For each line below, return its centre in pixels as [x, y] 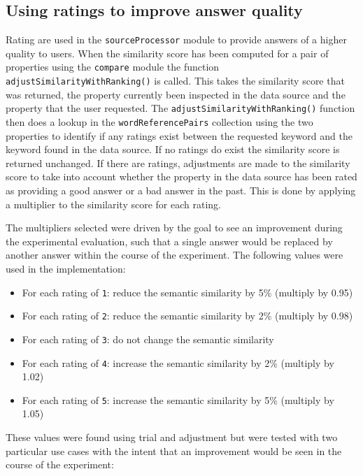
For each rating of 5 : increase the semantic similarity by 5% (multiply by [178, 399]
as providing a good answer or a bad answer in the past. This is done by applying [181, 190]
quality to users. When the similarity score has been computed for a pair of [167, 53]
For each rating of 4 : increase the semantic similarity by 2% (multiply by [178, 362]
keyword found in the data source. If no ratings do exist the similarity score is [173, 149]
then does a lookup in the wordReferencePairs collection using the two [159, 122]
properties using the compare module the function [113, 67]
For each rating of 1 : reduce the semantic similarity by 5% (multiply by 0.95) [187, 292]
